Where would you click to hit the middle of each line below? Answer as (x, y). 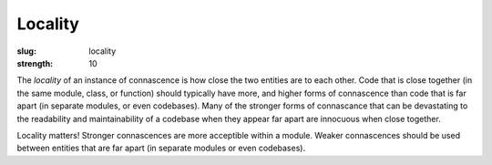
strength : (35, 63)
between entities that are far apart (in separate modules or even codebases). (161, 148)
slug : (26, 51)
